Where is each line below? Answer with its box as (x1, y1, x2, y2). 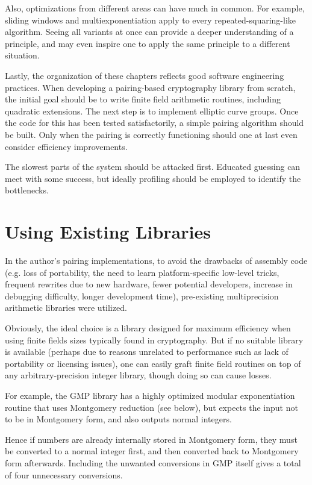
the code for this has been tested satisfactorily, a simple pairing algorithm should (5, 116, 304, 129)
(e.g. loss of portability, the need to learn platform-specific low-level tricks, (5, 266, 279, 278)
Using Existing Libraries (5, 219, 211, 244)
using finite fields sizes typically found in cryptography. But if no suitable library (5, 333, 304, 346)
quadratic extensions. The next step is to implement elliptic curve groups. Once (5, 104, 299, 117)
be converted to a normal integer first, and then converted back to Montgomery (5, 445, 299, 457)
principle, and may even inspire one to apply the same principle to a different (5, 37, 290, 49)
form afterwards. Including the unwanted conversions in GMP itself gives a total (5, 456, 301, 469)
